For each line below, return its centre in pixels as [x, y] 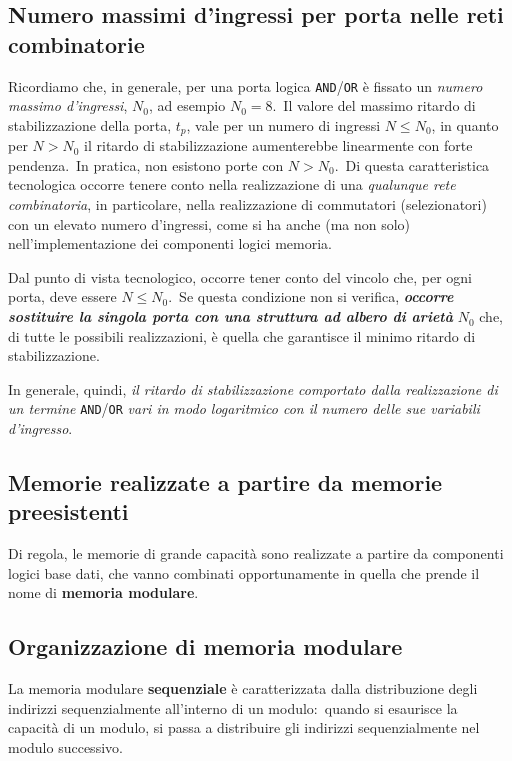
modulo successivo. [65, 747]
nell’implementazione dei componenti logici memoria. [170, 243]
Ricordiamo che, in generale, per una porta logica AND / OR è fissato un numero [245, 85]
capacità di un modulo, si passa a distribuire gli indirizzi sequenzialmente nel [244, 727]
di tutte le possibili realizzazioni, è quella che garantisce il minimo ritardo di [242, 335]
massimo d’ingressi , [68, 105]
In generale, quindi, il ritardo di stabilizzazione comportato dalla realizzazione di [253, 388]
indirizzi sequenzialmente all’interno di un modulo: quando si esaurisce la [233, 707]
